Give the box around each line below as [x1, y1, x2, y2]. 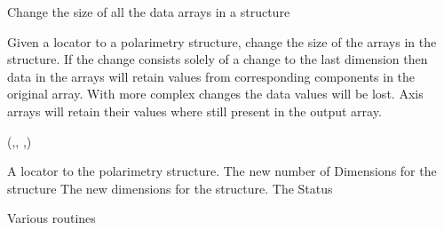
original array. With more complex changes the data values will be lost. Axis [7, 84, 424, 103]
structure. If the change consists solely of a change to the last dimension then [7, 50, 428, 68]
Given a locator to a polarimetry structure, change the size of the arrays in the [7, 32, 437, 51]
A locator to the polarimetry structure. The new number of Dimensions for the [7, 162, 437, 180]
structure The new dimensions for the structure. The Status [7, 178, 333, 197]
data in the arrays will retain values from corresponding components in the [7, 67, 416, 85]
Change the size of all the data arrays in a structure [7, 3, 290, 20]
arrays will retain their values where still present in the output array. [7, 101, 382, 120]
